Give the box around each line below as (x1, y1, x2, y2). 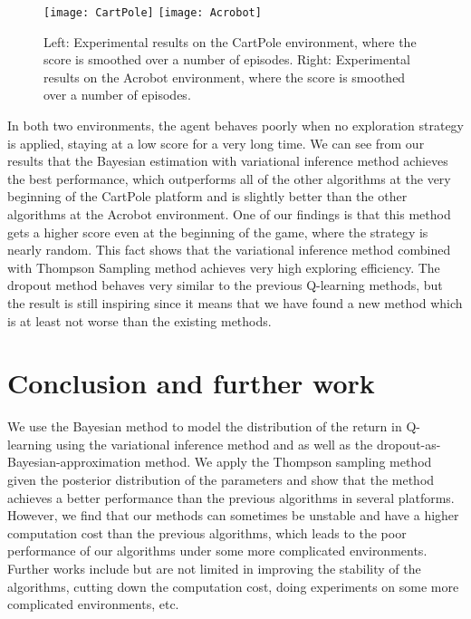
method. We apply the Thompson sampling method (144, 452, 432, 471)
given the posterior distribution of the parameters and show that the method (7, 470, 435, 489)
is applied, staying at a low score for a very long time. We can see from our (7, 133, 425, 152)
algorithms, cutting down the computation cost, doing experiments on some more (7, 576, 459, 595)
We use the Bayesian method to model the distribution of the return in (7, 417, 402, 436)
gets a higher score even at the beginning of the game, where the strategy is (7, 222, 428, 241)
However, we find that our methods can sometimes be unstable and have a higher (7, 506, 459, 525)
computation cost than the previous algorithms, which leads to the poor (7, 523, 407, 542)
